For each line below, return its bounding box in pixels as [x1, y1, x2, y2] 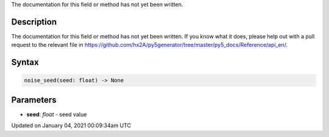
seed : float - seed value [26, 110, 87, 118]
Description [11, 16, 57, 27]
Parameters [11, 94, 57, 105]
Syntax [11, 57, 39, 68]
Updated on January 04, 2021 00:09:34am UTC [11, 122, 131, 129]
